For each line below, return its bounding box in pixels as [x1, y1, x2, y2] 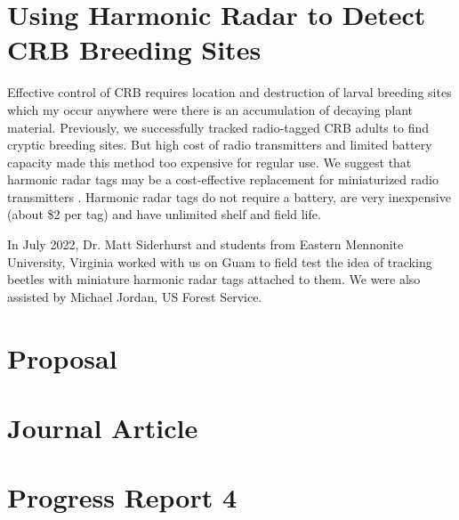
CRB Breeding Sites [7, 31, 262, 68]
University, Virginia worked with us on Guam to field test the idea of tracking [7, 252, 432, 271]
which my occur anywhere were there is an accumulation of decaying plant [7, 100, 413, 118]
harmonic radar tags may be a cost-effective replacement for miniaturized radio [7, 170, 439, 189]
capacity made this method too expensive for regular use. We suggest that [7, 152, 412, 171]
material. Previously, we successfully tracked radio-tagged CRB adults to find [7, 118, 430, 136]
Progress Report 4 [7, 479, 238, 516]
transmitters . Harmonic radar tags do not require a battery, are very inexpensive [7, 187, 451, 206]
